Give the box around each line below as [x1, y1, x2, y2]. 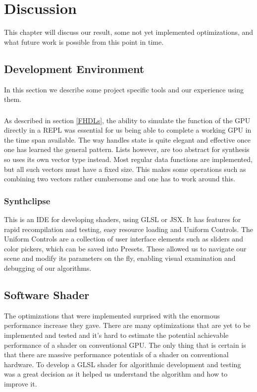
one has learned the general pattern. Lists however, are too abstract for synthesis [4, 144, 250, 155]
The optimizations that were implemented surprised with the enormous [4, 310, 220, 320]
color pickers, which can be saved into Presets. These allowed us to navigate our [4, 243, 247, 253]
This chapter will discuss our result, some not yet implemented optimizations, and [4, 27, 254, 37]
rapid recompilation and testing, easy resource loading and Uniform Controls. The [4, 224, 254, 234]
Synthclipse [4, 194, 51, 207]
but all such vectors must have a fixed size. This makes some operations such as [4, 163, 246, 174]
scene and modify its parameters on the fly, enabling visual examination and [4, 253, 236, 263]
